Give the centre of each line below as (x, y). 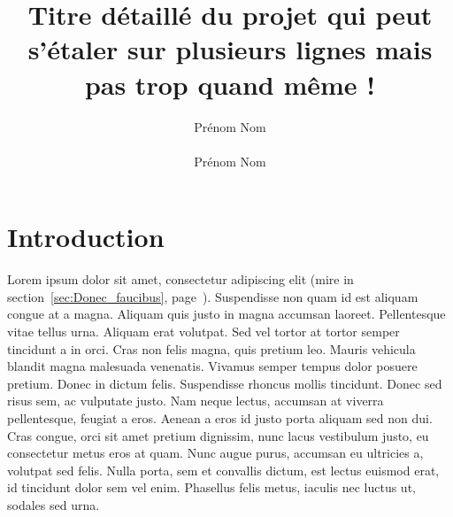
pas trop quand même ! (230, 84)
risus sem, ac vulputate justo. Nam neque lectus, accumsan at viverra (196, 401)
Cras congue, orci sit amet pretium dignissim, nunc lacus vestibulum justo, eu (218, 435)
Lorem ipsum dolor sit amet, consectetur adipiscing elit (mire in (180, 279)
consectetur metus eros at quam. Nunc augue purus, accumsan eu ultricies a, (215, 453)
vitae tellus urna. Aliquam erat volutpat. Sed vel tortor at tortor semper (203, 331)
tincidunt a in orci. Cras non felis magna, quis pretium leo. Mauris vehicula (211, 348)
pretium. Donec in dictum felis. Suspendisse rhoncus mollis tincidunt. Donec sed (225, 383)
